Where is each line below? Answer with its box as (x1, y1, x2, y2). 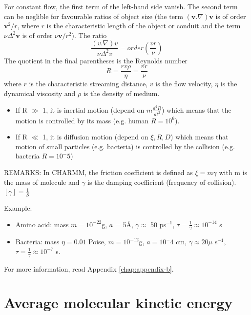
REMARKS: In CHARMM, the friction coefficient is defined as (4, 167, 193, 177)
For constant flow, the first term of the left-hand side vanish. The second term (4, 1, 238, 11)
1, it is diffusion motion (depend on (42, 132, 148, 142)
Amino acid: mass (15, 219, 69, 229)
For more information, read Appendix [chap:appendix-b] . (4, 263, 174, 274)
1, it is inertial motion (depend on (42, 104, 145, 115)
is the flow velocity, (155, 79, 213, 89)
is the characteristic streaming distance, (29, 79, 148, 89)
